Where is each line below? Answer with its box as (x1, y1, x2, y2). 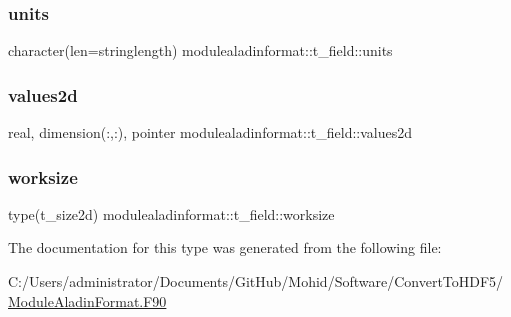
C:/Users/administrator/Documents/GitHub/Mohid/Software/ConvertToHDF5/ (8, 271, 504, 292)
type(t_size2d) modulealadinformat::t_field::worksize (8, 203, 335, 224)
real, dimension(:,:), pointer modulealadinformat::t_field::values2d (8, 122, 413, 143)
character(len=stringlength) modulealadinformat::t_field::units (8, 40, 393, 61)
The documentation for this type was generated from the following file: (8, 237, 442, 258)
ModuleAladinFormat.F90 (8, 290, 167, 311)
